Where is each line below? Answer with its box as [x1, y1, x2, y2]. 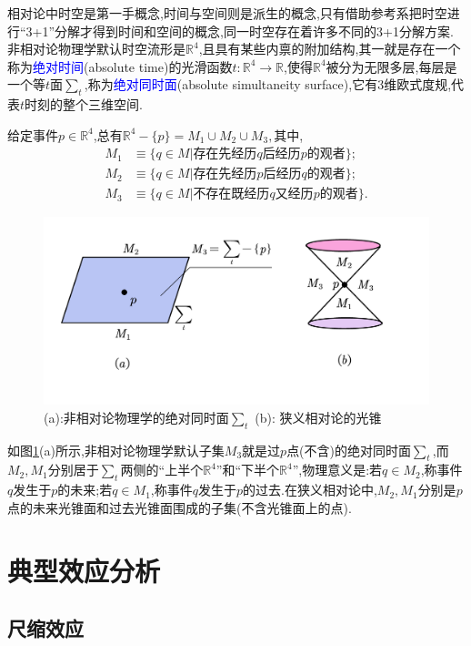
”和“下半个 [215, 460, 280, 479]
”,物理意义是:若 [292, 460, 383, 479]
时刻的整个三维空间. [25, 95, 143, 114]
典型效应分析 [7, 551, 161, 589]
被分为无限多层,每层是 [326, 56, 457, 76]
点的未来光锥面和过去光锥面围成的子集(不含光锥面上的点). [7, 497, 352, 517]
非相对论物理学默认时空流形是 [7, 39, 185, 58]
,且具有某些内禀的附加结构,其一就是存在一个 [198, 39, 461, 58]
